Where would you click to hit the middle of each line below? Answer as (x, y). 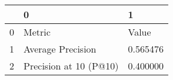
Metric (37, 32)
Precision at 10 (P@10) (71, 66)
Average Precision (60, 49)
